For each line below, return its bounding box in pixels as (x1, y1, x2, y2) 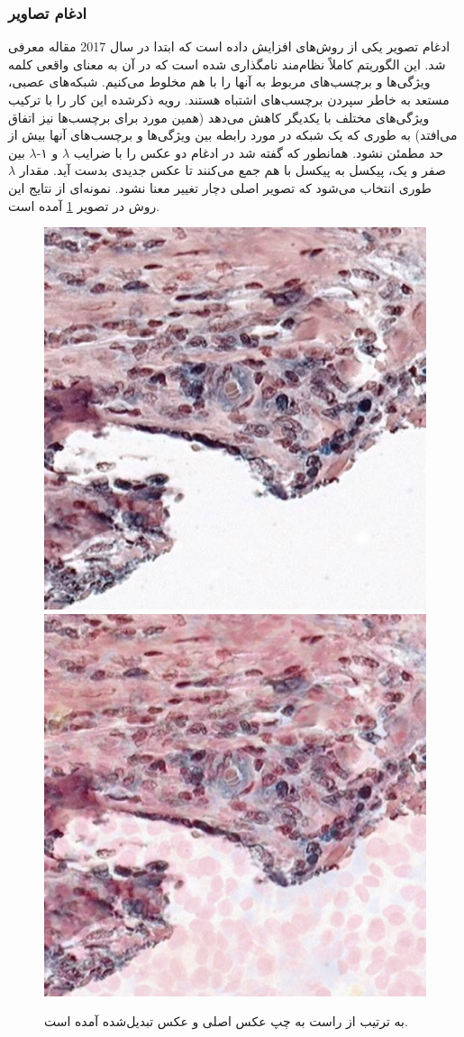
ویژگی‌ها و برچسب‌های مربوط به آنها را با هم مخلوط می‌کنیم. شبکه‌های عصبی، (8, 72, 431, 91)
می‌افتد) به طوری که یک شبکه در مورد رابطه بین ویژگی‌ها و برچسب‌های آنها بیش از (8, 125, 458, 144)
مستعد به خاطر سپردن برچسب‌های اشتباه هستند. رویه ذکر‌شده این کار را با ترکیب (8, 90, 450, 108)
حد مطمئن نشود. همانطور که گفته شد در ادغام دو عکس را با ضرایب (73, 142, 444, 161)
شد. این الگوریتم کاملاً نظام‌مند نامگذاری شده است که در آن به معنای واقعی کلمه (8, 54, 446, 73)
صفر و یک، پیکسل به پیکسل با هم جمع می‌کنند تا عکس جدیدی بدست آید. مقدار (19, 161, 446, 179)
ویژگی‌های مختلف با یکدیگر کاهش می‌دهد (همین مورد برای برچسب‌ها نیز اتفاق (8, 107, 430, 126)
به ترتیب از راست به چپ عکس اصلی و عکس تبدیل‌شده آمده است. (44, 1012, 408, 1031)
